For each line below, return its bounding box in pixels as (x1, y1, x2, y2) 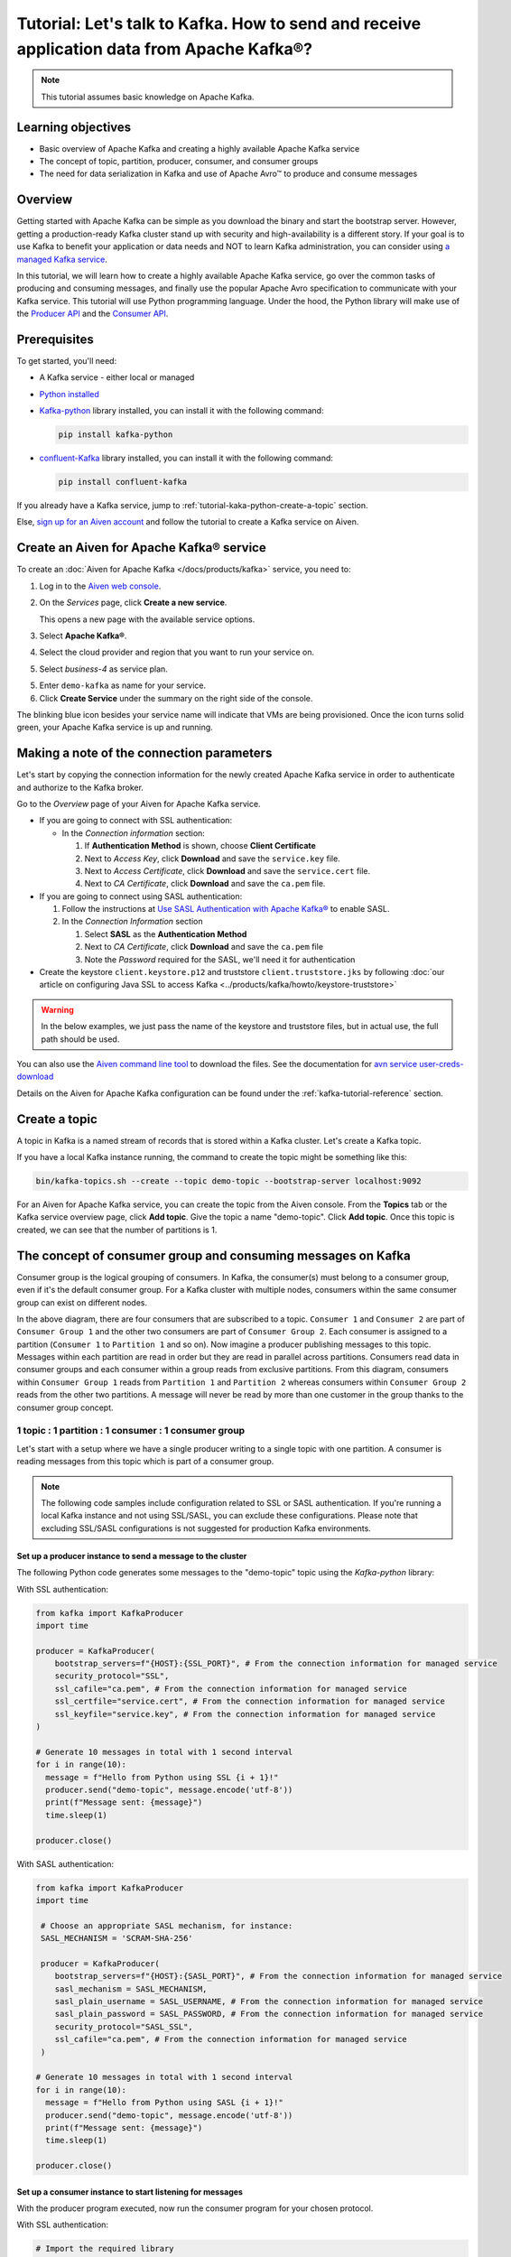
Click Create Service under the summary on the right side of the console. (39, 692, 313, 703)
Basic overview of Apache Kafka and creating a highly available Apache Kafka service (39, 143, 360, 153)
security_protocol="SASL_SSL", (54, 2021, 193, 2031)
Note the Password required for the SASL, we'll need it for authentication (84, 953, 356, 965)
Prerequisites (16, 331, 94, 347)
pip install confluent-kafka (58, 477, 188, 488)
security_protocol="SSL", (54, 1671, 170, 1681)
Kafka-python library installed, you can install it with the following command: (39, 405, 324, 416)
